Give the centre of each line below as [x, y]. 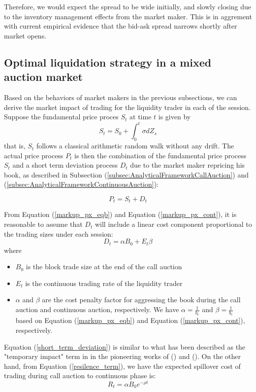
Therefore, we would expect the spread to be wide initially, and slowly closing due [128, 6]
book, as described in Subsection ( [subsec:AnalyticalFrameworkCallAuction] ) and [126, 174]
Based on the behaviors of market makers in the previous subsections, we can [121, 97]
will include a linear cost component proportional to [173, 224]
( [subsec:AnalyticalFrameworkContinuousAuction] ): [81, 184]
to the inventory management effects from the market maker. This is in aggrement [128, 16]
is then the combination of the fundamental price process [160, 155]
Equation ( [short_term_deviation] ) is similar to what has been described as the [125, 346]
